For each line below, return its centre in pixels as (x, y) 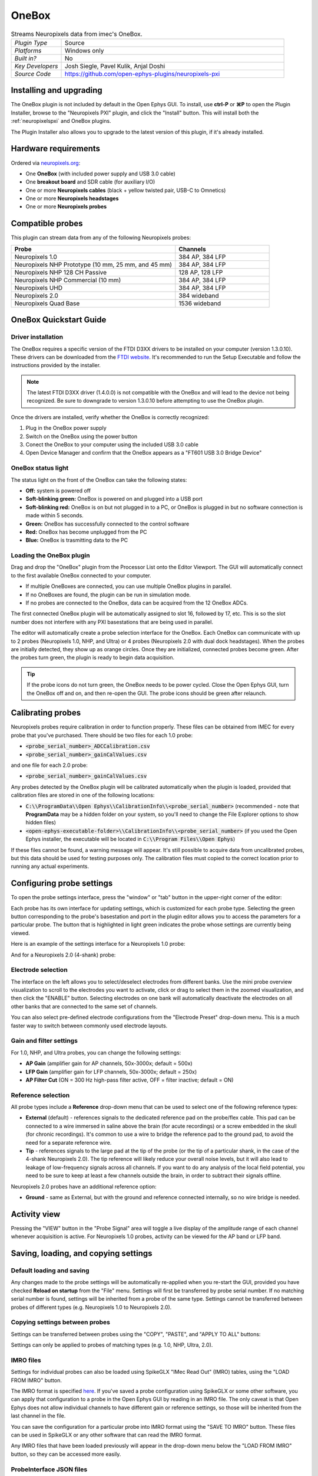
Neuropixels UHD (39, 288)
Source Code (33, 74)
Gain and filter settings (44, 1041)
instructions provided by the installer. (56, 365)
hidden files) (41, 822)
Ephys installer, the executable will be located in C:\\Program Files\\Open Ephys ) (130, 839)
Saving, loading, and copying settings (82, 1254)
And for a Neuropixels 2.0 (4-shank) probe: (63, 955)
